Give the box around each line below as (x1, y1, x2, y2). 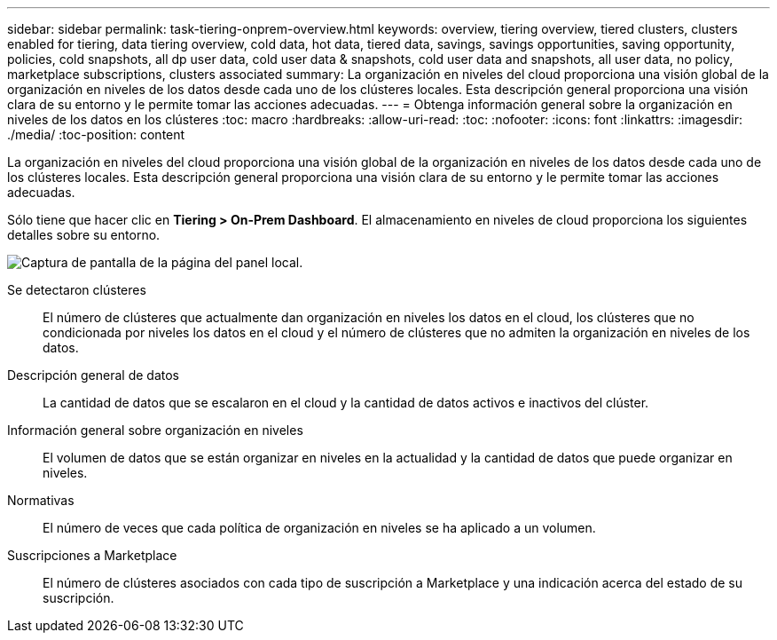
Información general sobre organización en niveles (7, 423, 303, 438)
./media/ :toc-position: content (7, 127, 185, 142)
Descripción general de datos (7, 367, 179, 383)
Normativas (7, 493, 75, 508)
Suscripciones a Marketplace (7, 548, 177, 563)
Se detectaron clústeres (7, 282, 146, 297)
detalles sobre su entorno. (7, 227, 161, 242)
